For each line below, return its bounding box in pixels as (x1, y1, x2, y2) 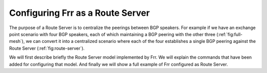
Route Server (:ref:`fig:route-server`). (9, 45, 85, 51)
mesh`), (9, 38, 25, 44)
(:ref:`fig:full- (216, 31, 243, 37)
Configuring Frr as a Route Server (9, 7, 150, 18)
